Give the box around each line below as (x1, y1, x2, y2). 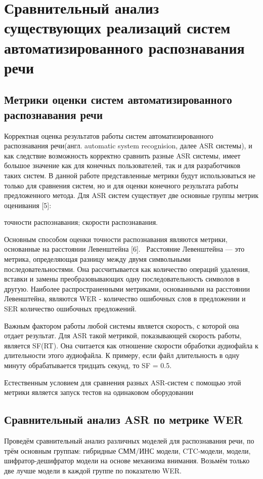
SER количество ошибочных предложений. (4, 303, 137, 314)
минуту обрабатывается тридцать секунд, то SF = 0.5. (4, 360, 172, 370)
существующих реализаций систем (4, 17, 231, 38)
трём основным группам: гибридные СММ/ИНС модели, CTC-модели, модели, (4, 445, 251, 456)
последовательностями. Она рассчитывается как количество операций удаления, (4, 263, 250, 274)
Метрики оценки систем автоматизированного (4, 92, 232, 107)
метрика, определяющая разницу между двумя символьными (4, 254, 191, 264)
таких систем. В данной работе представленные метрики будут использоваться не (4, 170, 256, 180)
